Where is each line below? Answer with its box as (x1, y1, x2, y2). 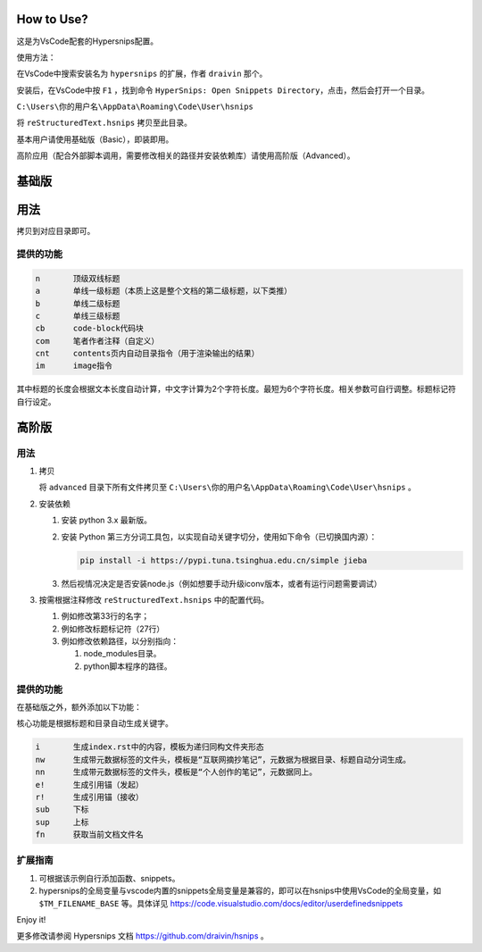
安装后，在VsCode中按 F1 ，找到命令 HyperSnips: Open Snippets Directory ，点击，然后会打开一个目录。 (16, 85, 430, 96)
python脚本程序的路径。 (83, 661, 172, 672)
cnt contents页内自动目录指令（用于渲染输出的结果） (35, 348, 260, 359)
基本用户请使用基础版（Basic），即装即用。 (16, 134, 174, 145)
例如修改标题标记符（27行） (61, 623, 165, 634)
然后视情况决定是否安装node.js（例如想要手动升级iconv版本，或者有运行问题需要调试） (61, 578, 382, 589)
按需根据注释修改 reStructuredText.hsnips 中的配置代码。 (38, 594, 270, 605)
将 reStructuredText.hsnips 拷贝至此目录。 (16, 117, 192, 129)
